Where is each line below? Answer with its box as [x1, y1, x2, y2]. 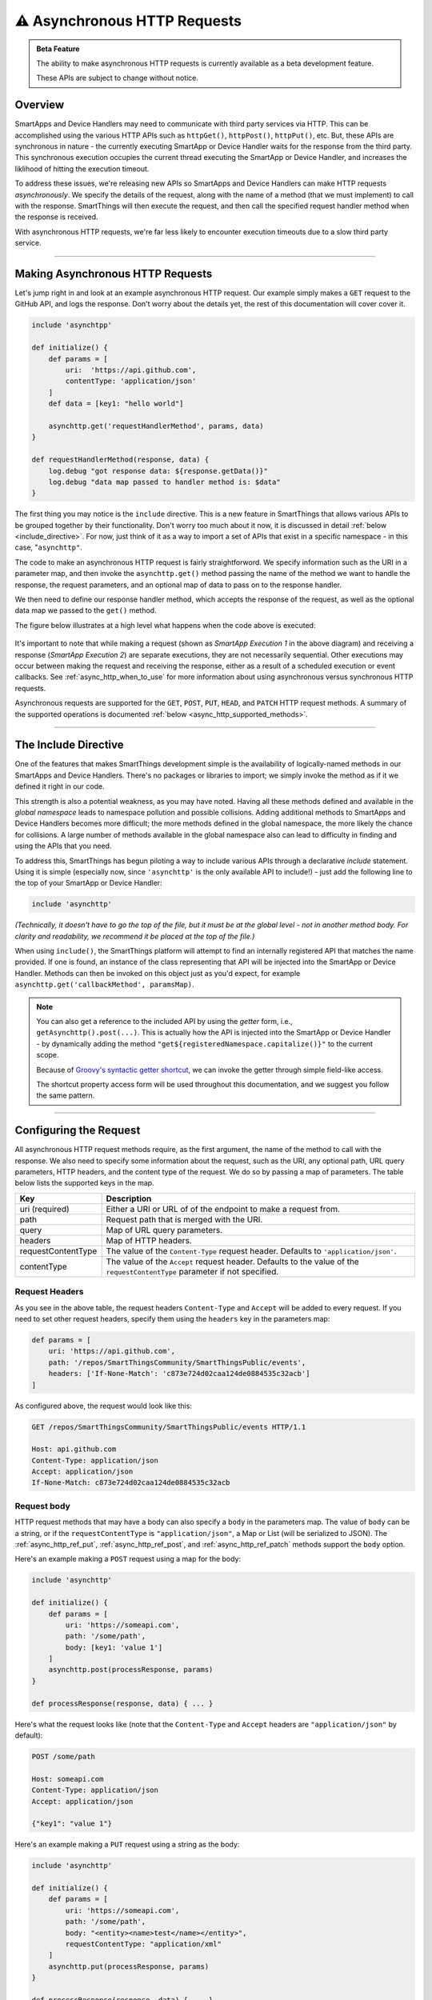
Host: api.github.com [31, 1445, 117, 1454]
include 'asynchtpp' [31, 321, 112, 330]
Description [106, 1193, 152, 1204]
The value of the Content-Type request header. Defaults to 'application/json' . [106, 1245, 397, 1256]
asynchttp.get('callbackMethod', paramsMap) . [14, 980, 195, 990]
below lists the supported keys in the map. [14, 1178, 155, 1188]
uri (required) [19, 1203, 70, 1214]
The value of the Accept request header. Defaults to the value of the [106, 1256, 359, 1267]
